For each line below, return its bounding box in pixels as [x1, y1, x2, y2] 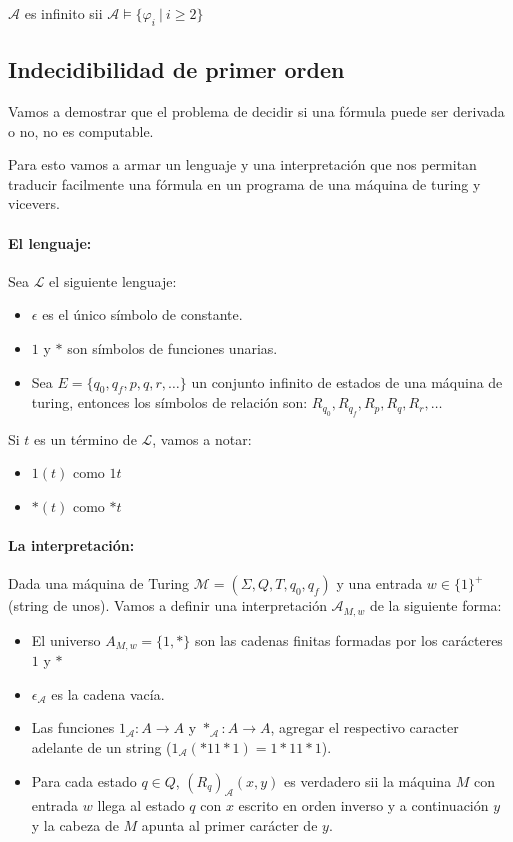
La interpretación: [8, 535, 135, 556]
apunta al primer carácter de [141, 815, 318, 835]
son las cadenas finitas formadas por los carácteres [194, 629, 503, 650]
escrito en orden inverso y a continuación [238, 795, 489, 816]
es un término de [34, 428, 137, 449]
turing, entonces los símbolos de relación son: [31, 392, 308, 413]
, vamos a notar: [152, 428, 252, 449]
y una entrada [336, 573, 423, 594]
